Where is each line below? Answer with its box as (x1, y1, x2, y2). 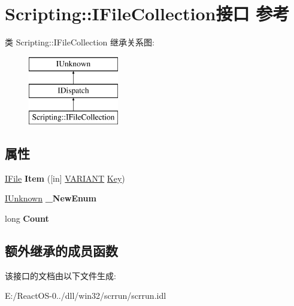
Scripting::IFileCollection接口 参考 (5, 1, 290, 26)
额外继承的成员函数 (5, 241, 118, 260)
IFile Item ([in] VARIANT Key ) (5, 172, 125, 184)
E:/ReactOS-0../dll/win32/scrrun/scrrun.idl (5, 289, 166, 302)
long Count (5, 212, 49, 225)
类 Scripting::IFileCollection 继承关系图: (5, 36, 154, 48)
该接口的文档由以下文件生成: (5, 269, 116, 281)
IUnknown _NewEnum (5, 192, 96, 204)
